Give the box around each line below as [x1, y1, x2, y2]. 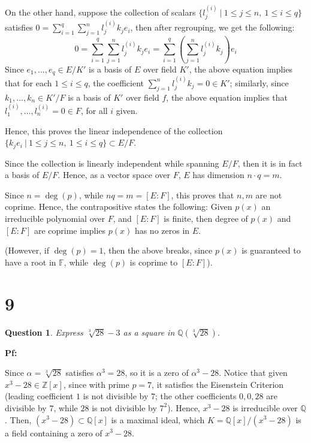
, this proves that [171, 188, 234, 201]
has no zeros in [134, 224, 190, 236]
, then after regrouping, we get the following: [130, 21, 295, 34]
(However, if [5, 244, 49, 257]
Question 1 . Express [5, 326, 83, 338]
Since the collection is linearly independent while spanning [5, 156, 219, 169]
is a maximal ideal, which [111, 413, 205, 426]
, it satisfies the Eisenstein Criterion [152, 378, 284, 390]
